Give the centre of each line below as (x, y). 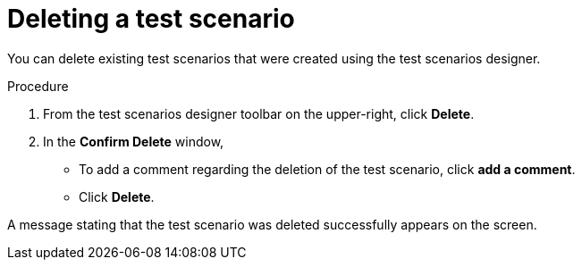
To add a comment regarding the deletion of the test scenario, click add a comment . (327, 169)
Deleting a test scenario (151, 19)
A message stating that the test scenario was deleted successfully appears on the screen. (272, 224)
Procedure (38, 86)
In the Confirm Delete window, (134, 141)
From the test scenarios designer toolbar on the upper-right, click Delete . (259, 113)
